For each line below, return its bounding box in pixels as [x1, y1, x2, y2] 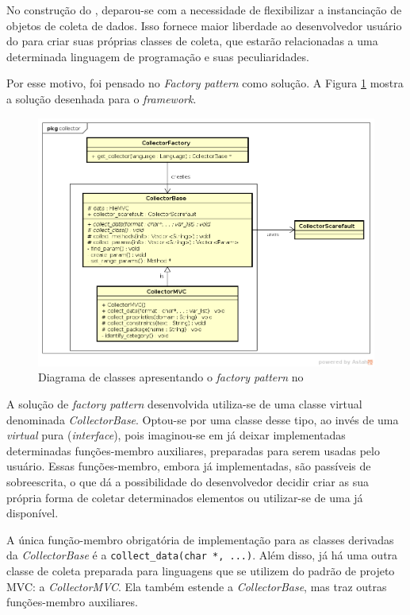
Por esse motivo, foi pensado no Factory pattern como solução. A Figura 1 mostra [6, 75, 404, 91]
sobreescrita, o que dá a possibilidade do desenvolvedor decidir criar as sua [6, 473, 369, 489]
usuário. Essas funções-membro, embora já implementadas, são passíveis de [6, 458, 371, 474]
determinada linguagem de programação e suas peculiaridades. [6, 48, 309, 64]
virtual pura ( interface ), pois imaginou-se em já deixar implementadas [6, 427, 346, 443]
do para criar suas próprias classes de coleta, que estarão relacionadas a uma [6, 33, 378, 49]
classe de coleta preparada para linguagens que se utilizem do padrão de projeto [6, 563, 395, 579]
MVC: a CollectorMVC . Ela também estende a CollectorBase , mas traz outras [6, 578, 387, 594]
